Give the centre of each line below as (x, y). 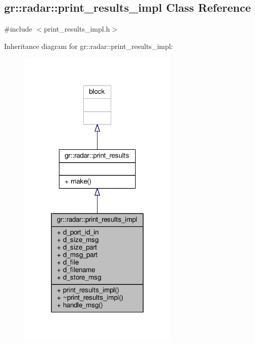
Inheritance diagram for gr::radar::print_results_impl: (89, 46)
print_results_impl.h (77, 29)
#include (18, 29)
